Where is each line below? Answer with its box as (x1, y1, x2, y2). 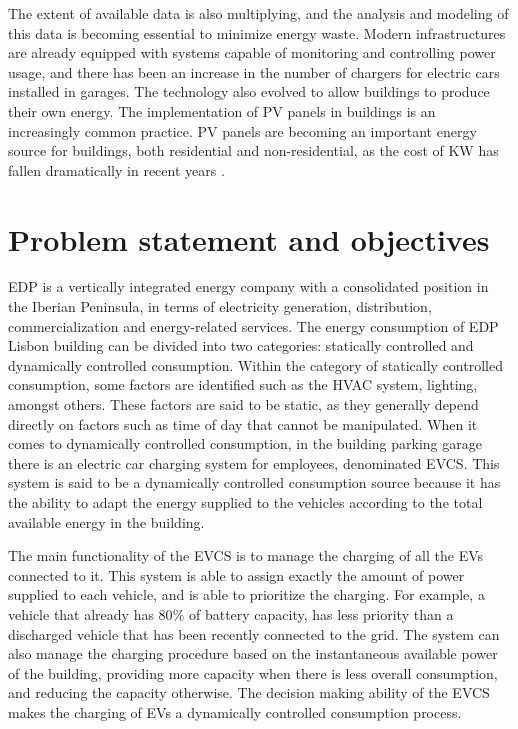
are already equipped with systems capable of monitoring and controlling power (8, 42, 496, 63)
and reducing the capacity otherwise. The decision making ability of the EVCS (8, 682, 490, 703)
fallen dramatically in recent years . (8, 159, 225, 180)
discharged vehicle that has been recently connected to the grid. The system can (8, 623, 500, 644)
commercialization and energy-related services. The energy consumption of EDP (8, 315, 499, 336)
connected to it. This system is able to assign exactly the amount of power (8, 564, 465, 585)
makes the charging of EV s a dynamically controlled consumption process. (8, 701, 462, 722)
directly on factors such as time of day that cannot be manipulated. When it (8, 413, 478, 434)
